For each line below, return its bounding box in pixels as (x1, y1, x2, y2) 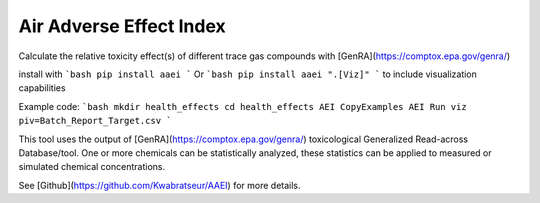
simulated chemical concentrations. (18, 161, 165, 173)
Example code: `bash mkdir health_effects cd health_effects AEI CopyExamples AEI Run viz (18, 100, 467, 112)
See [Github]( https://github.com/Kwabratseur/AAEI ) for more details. (18, 179, 301, 191)
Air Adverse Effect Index (18, 15, 227, 37)
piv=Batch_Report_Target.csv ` (18, 115, 172, 127)
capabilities (18, 82, 66, 94)
